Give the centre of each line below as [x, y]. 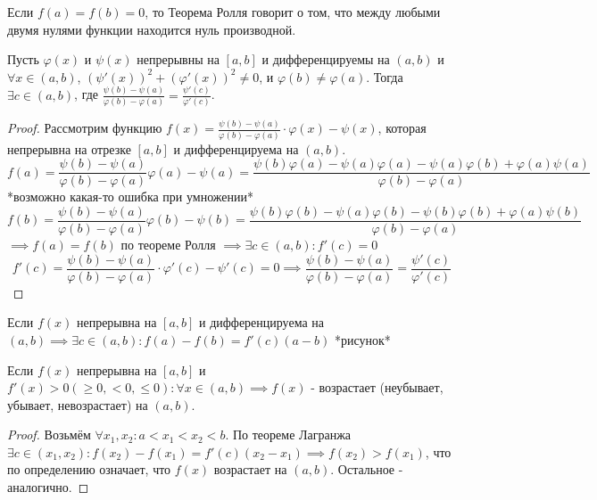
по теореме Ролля [168, 245]
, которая [402, 128]
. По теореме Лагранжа [288, 434]
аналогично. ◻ [48, 487]
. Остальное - [367, 469]
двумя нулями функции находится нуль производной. [152, 29]
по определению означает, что [89, 469]
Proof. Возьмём [49, 434]
